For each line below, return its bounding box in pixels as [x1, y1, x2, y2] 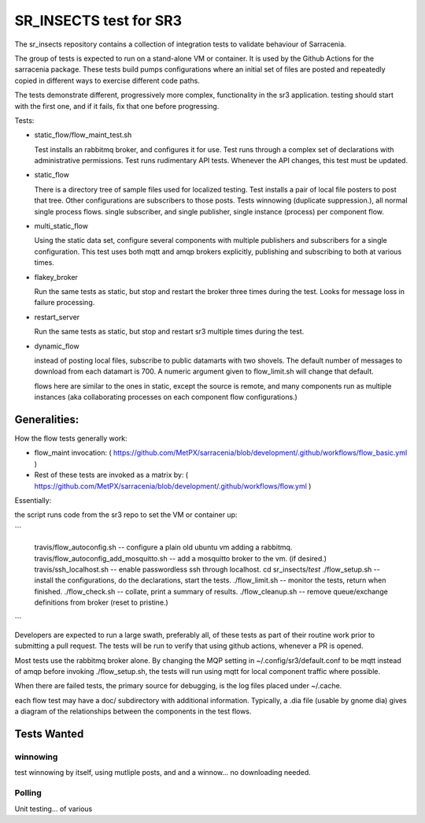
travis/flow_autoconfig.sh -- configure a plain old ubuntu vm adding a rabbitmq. [34, 542, 293, 552]
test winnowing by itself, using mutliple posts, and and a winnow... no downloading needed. [14, 768, 311, 777]
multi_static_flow [34, 222, 88, 231]
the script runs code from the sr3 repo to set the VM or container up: [14, 510, 238, 519]
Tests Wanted [14, 728, 84, 741]
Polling [14, 788, 42, 799]
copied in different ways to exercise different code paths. [14, 76, 200, 85]
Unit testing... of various [14, 804, 93, 814]
